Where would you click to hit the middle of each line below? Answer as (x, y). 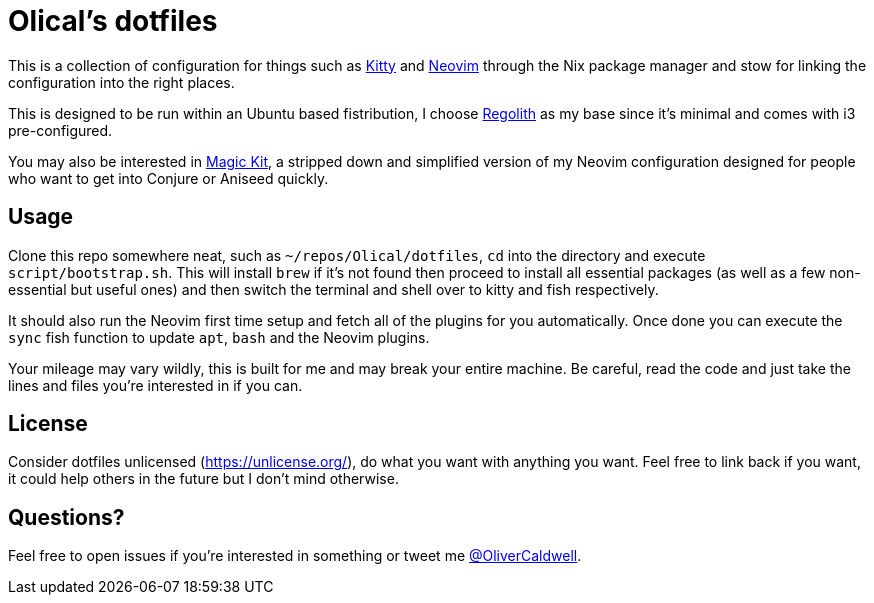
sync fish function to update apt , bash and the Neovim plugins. (219, 337)
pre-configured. (60, 130)
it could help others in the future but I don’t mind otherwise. (203, 479)
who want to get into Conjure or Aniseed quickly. (168, 178)
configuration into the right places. (121, 82)
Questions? (66, 517)
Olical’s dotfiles (113, 21)
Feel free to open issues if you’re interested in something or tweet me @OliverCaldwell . (295, 556)
